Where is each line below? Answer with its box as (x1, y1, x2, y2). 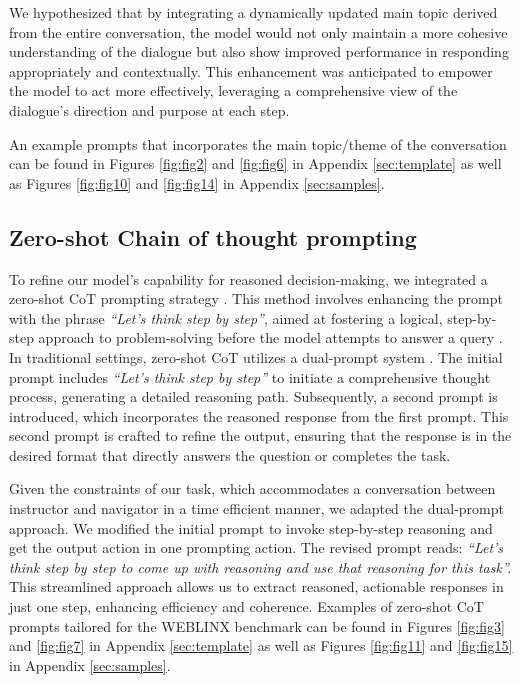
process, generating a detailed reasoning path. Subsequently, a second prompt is (9, 386, 498, 407)
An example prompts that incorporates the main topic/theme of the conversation (9, 133, 507, 154)
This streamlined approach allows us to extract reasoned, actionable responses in (9, 576, 504, 597)
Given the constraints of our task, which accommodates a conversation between (9, 478, 496, 499)
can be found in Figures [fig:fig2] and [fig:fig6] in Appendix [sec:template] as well (9, 153, 502, 174)
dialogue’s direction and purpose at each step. (9, 99, 290, 120)
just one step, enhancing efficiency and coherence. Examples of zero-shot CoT (9, 596, 484, 617)
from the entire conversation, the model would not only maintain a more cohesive (9, 21, 508, 42)
